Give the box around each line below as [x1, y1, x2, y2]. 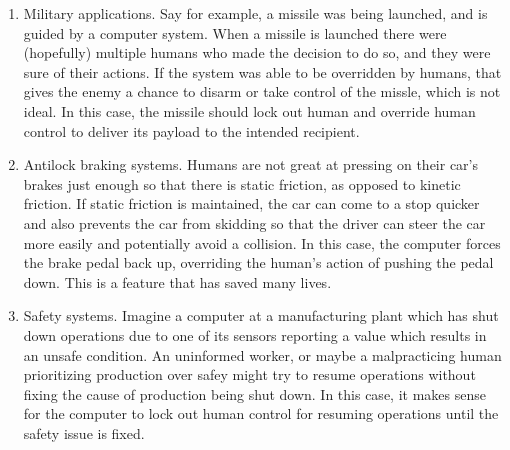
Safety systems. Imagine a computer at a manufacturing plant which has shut [23, 305, 499, 326]
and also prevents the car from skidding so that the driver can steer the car [23, 212, 486, 233]
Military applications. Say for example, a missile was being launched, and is [23, 3, 488, 23]
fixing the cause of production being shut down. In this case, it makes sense [23, 383, 486, 404]
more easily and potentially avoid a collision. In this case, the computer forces [23, 232, 501, 253]
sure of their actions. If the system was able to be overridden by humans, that [23, 61, 502, 82]
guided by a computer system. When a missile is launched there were [23, 22, 447, 43]
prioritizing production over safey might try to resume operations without [23, 364, 476, 385]
